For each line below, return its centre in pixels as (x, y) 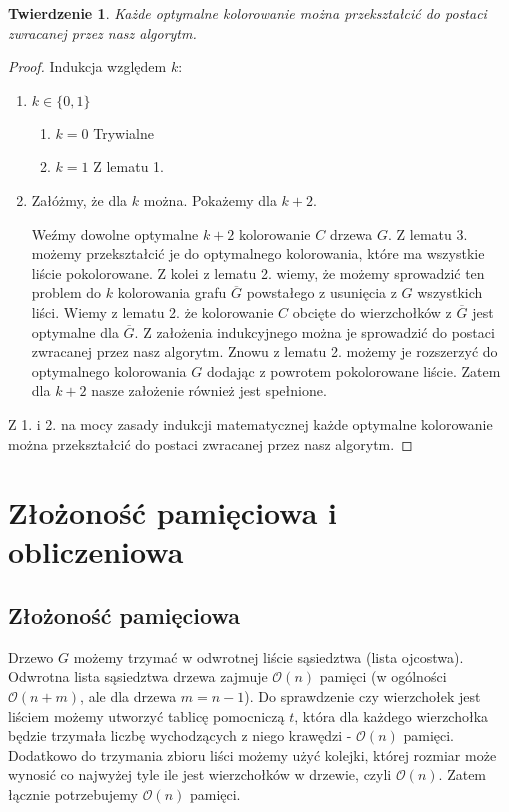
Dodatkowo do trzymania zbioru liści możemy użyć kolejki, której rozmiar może (252, 754)
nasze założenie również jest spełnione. (209, 390)
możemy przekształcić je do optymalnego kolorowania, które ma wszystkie (258, 253)
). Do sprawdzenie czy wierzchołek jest (362, 696)
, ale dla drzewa (128, 696)
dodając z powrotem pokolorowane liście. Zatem (353, 370)
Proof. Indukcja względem (87, 66)
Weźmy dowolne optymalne (115, 233)
